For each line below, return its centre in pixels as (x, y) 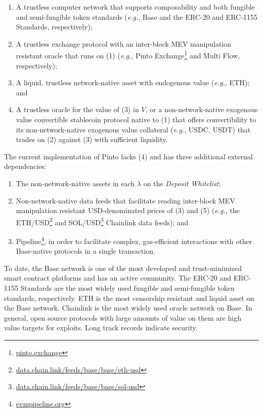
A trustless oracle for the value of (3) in (77, 109)
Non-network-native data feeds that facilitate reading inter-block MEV (125, 200)
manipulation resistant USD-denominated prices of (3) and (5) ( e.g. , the (128, 210)
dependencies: (25, 166)
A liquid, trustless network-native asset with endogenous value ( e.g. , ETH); (133, 82)
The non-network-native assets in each (75, 183)
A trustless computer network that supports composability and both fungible (135, 7)
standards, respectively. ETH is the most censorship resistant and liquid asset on (129, 298)
